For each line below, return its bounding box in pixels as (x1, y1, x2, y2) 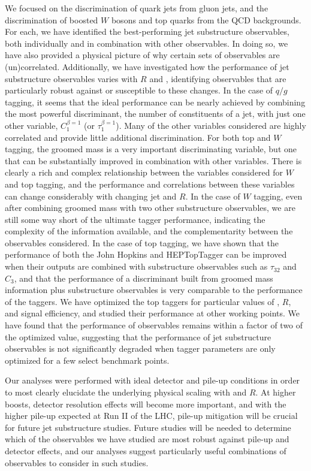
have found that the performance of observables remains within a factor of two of (5, 319, 303, 331)
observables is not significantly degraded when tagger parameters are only (5, 342, 276, 355)
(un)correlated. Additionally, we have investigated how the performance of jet (5, 60, 289, 73)
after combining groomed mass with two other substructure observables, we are (5, 201, 295, 214)
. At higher (255, 386, 296, 398)
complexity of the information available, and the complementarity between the (5, 225, 293, 237)
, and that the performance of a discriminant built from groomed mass (14, 271, 273, 284)
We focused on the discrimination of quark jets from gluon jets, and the (5, 2, 268, 14)
